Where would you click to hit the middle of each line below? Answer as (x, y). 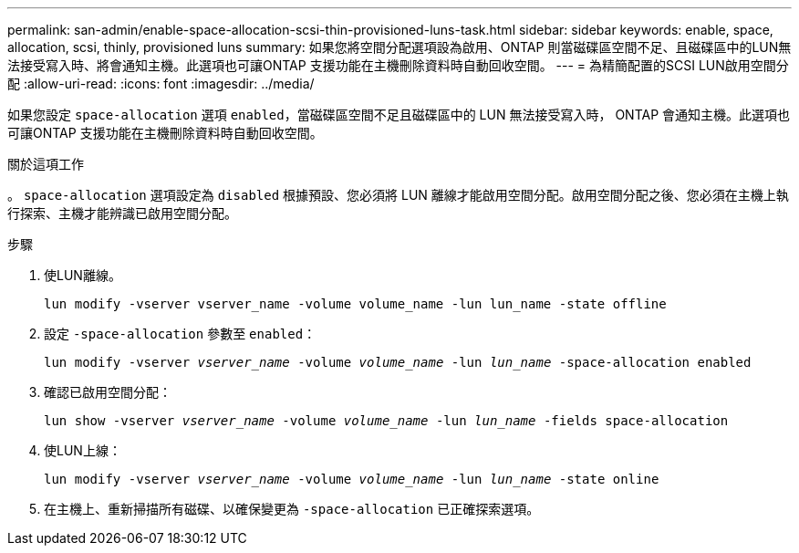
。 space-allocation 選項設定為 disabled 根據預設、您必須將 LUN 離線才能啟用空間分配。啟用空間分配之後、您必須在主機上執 (398, 195)
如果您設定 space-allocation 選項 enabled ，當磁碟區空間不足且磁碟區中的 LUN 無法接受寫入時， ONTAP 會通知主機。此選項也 (399, 115)
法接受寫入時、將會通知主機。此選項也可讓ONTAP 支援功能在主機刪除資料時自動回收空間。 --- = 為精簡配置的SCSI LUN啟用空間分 (398, 65)
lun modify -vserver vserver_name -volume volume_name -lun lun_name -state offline (355, 304)
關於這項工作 (46, 164)
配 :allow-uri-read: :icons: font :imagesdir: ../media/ (161, 83)
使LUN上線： (83, 450)
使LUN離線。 (83, 275)
